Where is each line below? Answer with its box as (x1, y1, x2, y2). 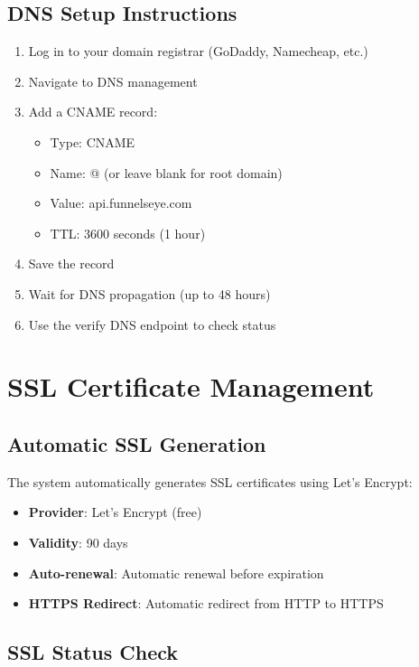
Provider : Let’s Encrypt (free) (28, 503, 202, 521)
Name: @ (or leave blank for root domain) (50, 163, 283, 182)
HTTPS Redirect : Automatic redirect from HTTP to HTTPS (28, 594, 384, 613)
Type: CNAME (50, 132, 135, 151)
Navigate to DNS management (28, 71, 198, 90)
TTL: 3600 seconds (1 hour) (50, 223, 206, 242)
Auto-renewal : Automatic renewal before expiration (28, 563, 324, 582)
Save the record (28, 254, 115, 273)
